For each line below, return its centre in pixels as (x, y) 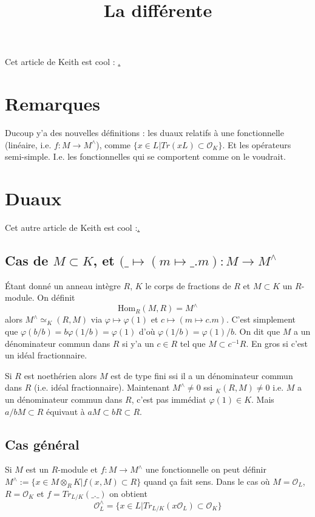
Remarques (53, 104)
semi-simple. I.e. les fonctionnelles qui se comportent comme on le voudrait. (145, 156)
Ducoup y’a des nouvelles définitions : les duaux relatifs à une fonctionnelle (144, 133)
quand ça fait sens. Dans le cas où (207, 481)
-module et (78, 469)
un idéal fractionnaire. (46, 355)
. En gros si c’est (277, 343)
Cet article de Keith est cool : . (63, 62)
